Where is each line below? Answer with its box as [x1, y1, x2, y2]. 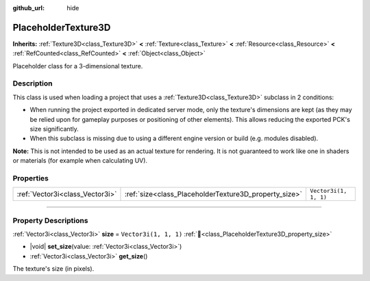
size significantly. [29, 125, 79, 133]
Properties [12, 173, 49, 183]
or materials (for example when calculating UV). [12, 157, 147, 165]
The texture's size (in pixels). [12, 265, 95, 273]
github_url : [12, 4, 45, 12]
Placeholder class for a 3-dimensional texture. [12, 62, 143, 70]
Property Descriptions [12, 215, 88, 225]
